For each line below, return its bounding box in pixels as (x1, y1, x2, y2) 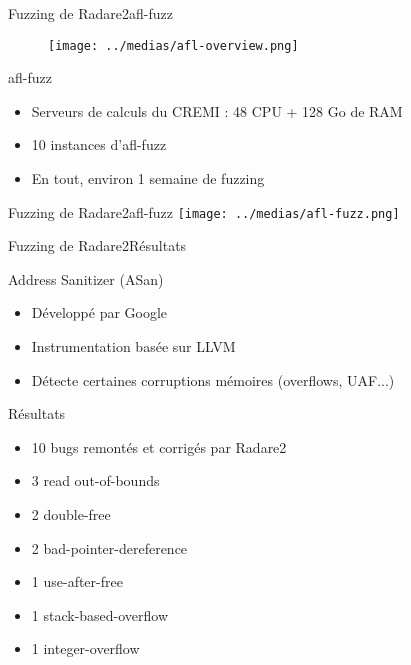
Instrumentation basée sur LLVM (31, 336, 236, 357)
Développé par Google (31, 302, 168, 323)
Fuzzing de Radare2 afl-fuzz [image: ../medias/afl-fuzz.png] (8, 201, 400, 222)
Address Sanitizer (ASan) (8, 268, 164, 289)
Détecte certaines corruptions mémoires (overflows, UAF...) (31, 369, 395, 390)
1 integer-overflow (31, 638, 140, 659)
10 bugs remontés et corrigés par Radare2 (31, 436, 287, 457)
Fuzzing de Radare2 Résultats (8, 235, 187, 256)
